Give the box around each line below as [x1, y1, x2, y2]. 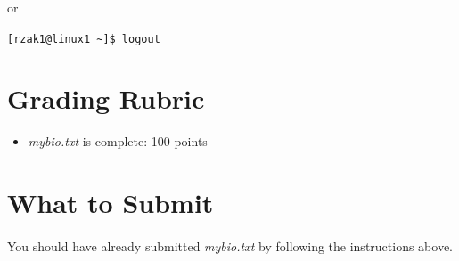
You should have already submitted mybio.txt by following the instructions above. [7, 236, 454, 255]
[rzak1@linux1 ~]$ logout [7, 32, 160, 45]
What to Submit [7, 184, 214, 221]
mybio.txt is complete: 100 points [28, 132, 208, 151]
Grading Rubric [7, 80, 205, 117]
